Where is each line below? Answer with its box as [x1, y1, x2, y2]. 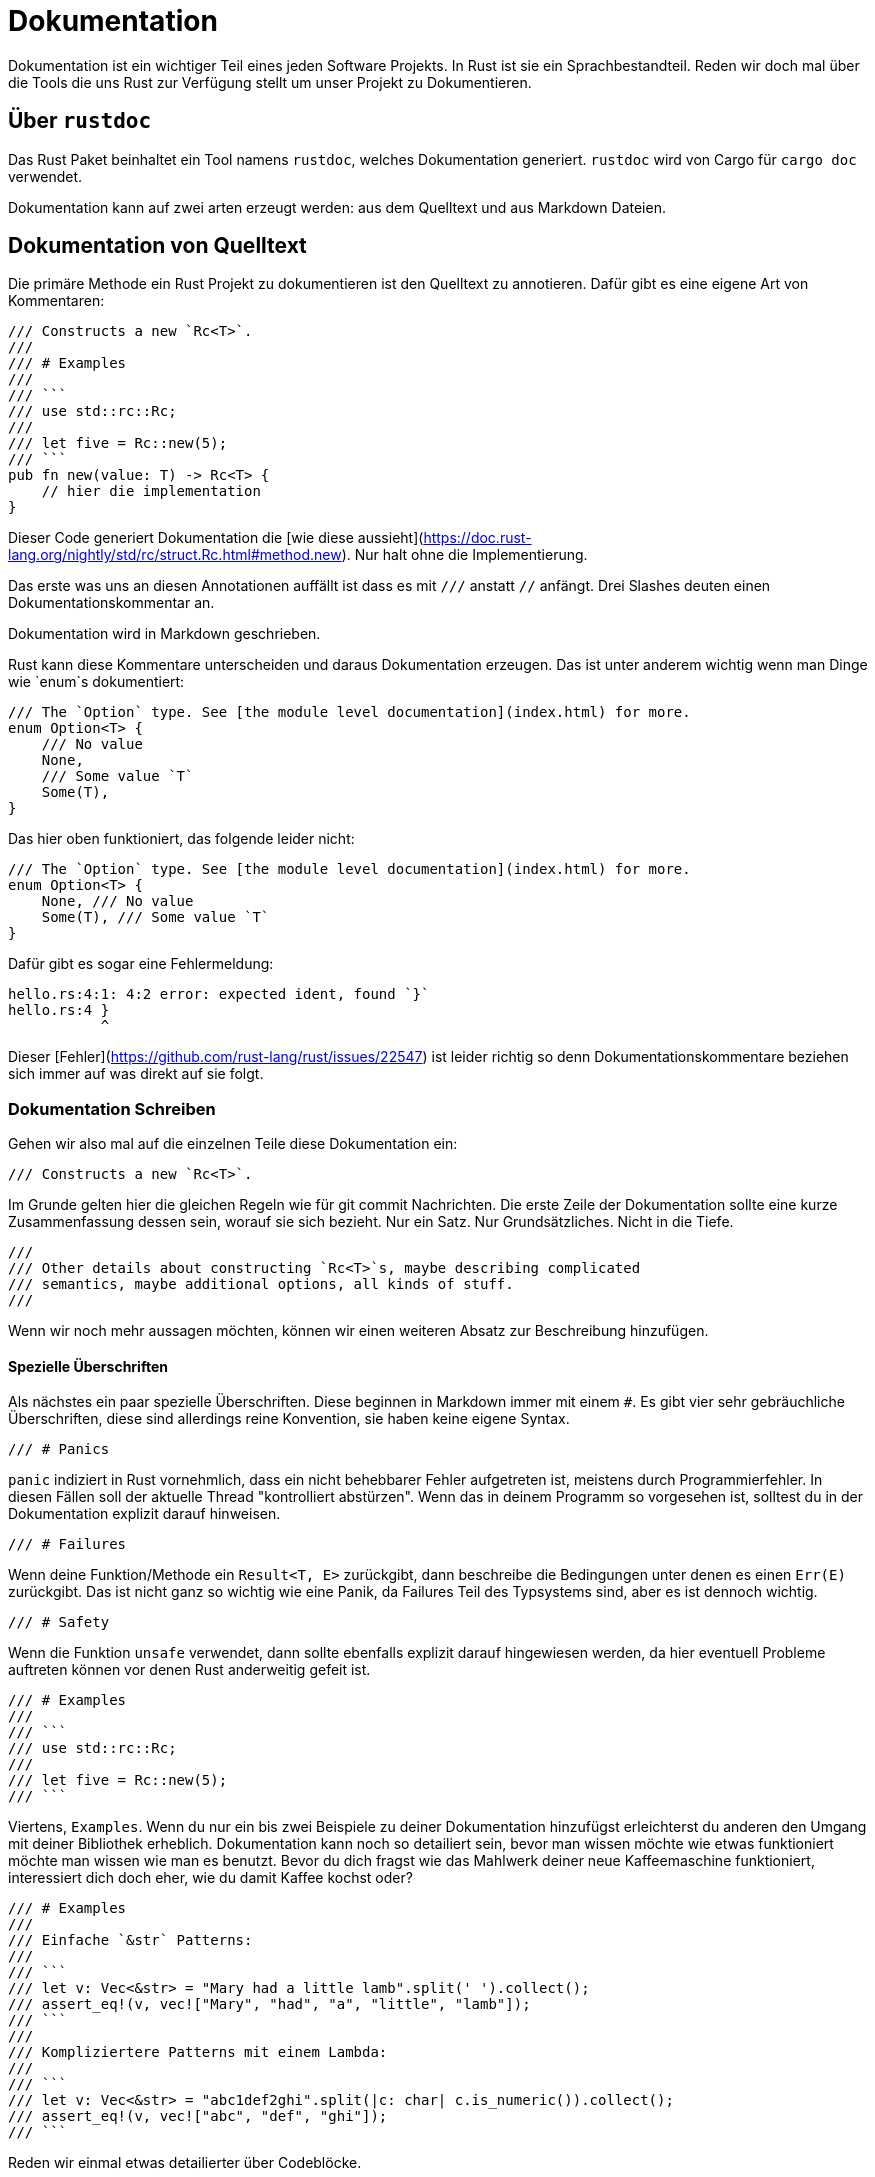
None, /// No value [41, 893, 194, 910]
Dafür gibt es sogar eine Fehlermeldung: [8, 955, 274, 973]
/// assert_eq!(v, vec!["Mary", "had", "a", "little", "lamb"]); [8, 1996, 531, 2013]
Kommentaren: [8, 292, 105, 310]
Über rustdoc [8, 108, 152, 134]
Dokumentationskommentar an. [8, 594, 215, 612]
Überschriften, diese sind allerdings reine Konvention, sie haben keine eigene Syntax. [8, 1410, 570, 1428]
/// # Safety [8, 1614, 110, 1631]
